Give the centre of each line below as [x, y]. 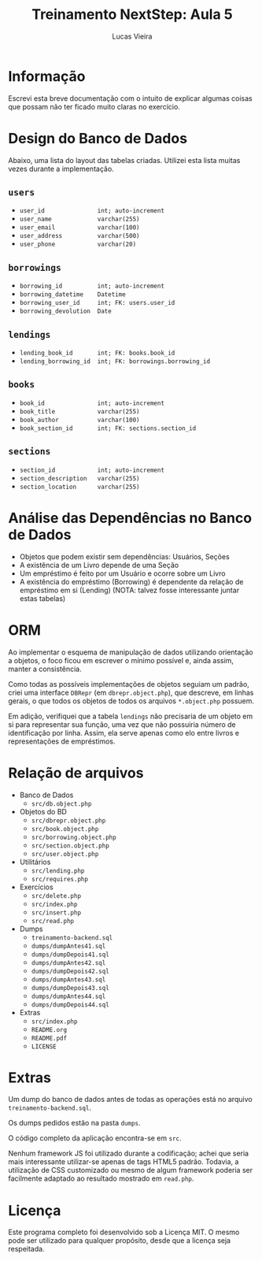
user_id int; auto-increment [92, 211]
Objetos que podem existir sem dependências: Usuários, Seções [124, 556]
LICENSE [44, 1046]
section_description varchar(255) [79, 478]
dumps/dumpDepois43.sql [70, 988]
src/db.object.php [61, 804]
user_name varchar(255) [79, 219]
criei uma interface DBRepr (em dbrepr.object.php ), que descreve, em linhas [131, 692]
